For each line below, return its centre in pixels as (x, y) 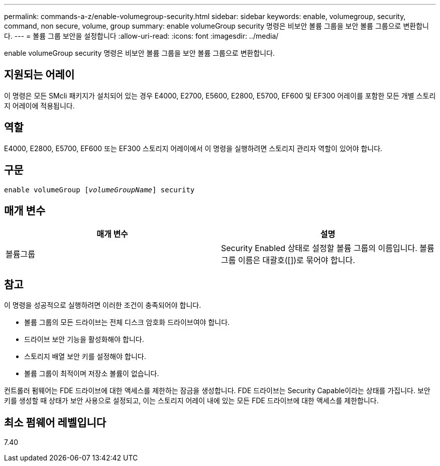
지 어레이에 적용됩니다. (39, 105)
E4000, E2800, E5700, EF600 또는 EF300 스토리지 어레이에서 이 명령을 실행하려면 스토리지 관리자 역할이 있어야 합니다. (193, 148)
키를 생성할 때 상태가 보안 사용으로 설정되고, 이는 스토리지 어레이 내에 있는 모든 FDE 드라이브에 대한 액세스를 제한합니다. (191, 401)
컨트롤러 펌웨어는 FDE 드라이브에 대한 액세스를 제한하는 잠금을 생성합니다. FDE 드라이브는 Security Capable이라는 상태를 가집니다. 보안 (217, 391)
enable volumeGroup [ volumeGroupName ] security (99, 190)
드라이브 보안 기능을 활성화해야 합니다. (84, 339)
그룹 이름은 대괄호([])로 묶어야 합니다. (288, 260)
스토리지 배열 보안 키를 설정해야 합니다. (85, 357)
